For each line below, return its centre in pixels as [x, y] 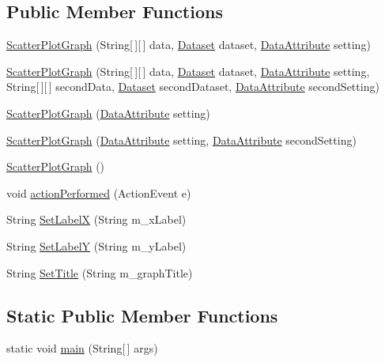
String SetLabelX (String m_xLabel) [96, 219]
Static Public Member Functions [142, 315]
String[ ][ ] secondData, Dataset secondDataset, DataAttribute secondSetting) [193, 87]
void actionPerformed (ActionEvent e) [99, 192]
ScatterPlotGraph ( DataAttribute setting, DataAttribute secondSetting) [181, 140]
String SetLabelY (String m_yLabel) [96, 245]
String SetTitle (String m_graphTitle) [100, 272]
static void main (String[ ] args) [82, 348]
